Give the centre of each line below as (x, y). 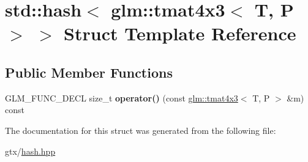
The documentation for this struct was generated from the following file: (141, 130)
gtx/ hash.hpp (30, 151)
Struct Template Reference (180, 33)
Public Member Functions (89, 72)
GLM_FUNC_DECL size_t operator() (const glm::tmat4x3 (122, 98)
